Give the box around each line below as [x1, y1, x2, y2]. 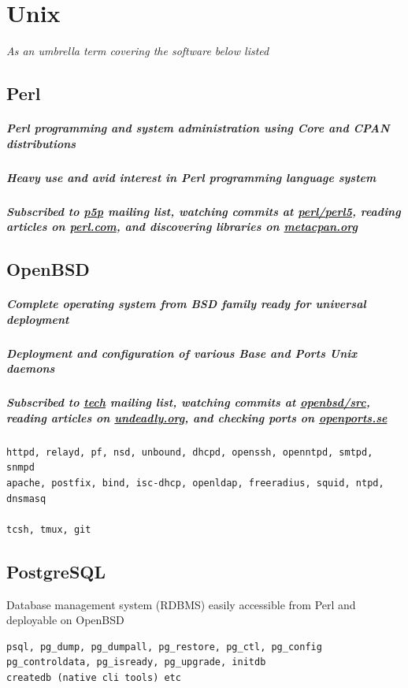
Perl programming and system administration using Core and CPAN [6, 120, 390, 136]
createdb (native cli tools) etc [6, 672, 181, 684]
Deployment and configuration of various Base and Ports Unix [6, 344, 358, 361]
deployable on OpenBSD [6, 612, 124, 628]
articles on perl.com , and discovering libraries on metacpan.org [6, 218, 358, 235]
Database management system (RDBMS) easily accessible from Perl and [6, 596, 356, 612]
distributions [6, 135, 76, 151]
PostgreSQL [6, 559, 106, 583]
